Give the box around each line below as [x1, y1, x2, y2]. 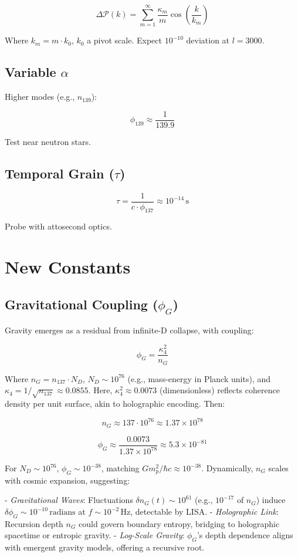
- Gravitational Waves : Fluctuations [5, 494, 133, 506]
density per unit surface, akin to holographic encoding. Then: [5, 397, 225, 410]
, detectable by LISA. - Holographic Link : [130, 505, 279, 518]
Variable [5, 63, 56, 81]
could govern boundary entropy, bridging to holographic [79, 517, 280, 529]
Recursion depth [5, 517, 63, 529]
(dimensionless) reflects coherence [160, 384, 280, 396]
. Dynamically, [201, 462, 253, 474]
